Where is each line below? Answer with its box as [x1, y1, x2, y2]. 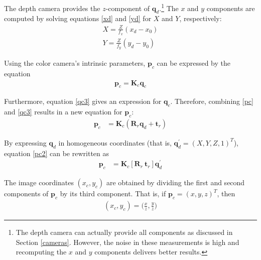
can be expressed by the [157, 58, 230, 68]
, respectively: [179, 13, 222, 24]
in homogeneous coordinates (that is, [58, 137, 172, 148]
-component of [105, 3, 150, 13]
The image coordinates [4, 177, 74, 188]
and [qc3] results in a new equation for [4, 106, 122, 117]
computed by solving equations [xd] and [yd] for [4, 13, 152, 24]
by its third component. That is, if [60, 188, 166, 199]
